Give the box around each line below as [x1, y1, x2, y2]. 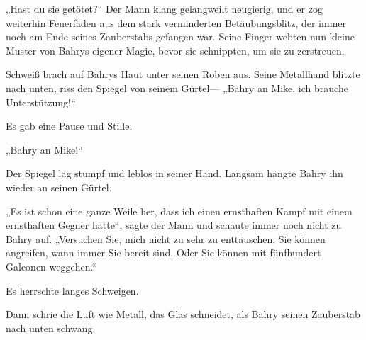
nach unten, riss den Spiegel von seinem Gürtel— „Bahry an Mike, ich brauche [6, 80, 348, 95]
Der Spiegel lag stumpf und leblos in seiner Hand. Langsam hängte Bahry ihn [6, 166, 343, 181]
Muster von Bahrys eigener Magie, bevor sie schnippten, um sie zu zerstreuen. [6, 42, 345, 57]
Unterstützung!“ [6, 94, 76, 109]
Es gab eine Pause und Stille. [6, 118, 133, 133]
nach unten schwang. [6, 320, 96, 335]
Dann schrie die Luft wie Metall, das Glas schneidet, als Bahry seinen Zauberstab [6, 307, 360, 322]
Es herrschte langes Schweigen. [6, 283, 139, 297]
